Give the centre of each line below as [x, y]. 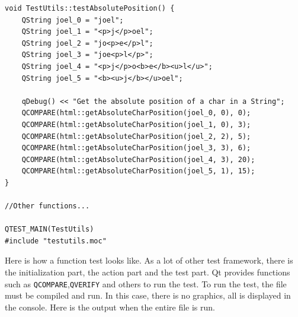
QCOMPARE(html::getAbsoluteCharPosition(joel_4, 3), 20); [138, 159]
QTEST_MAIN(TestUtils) [49, 229]
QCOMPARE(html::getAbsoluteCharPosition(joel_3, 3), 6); [136, 148]
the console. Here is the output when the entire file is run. [110, 307]
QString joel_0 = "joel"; [73, 20]
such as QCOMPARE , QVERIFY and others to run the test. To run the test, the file [146, 283]
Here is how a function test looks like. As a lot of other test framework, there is [149, 260]
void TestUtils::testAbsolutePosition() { [90, 8]
